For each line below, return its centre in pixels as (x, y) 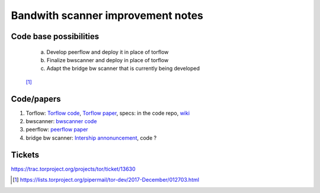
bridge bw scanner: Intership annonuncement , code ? (91, 138)
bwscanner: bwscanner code (61, 121)
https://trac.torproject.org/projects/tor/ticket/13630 (73, 169)
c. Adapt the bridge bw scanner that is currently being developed (120, 69)
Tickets (25, 155)
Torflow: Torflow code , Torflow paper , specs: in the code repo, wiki (108, 113)
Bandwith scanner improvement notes (107, 15)
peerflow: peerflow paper (57, 130)
